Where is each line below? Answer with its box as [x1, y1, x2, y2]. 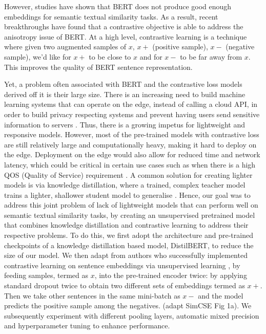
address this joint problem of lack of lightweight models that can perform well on [4, 199, 258, 210]
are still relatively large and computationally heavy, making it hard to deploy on [4, 139, 257, 150]
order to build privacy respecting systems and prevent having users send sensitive [4, 108, 260, 119]
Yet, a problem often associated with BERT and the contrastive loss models [4, 79, 242, 89]
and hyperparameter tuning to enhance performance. [4, 320, 170, 331]
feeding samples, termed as [4, 270, 88, 281]
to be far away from [180, 51, 242, 62]
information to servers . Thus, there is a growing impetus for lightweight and [4, 119, 245, 129]
